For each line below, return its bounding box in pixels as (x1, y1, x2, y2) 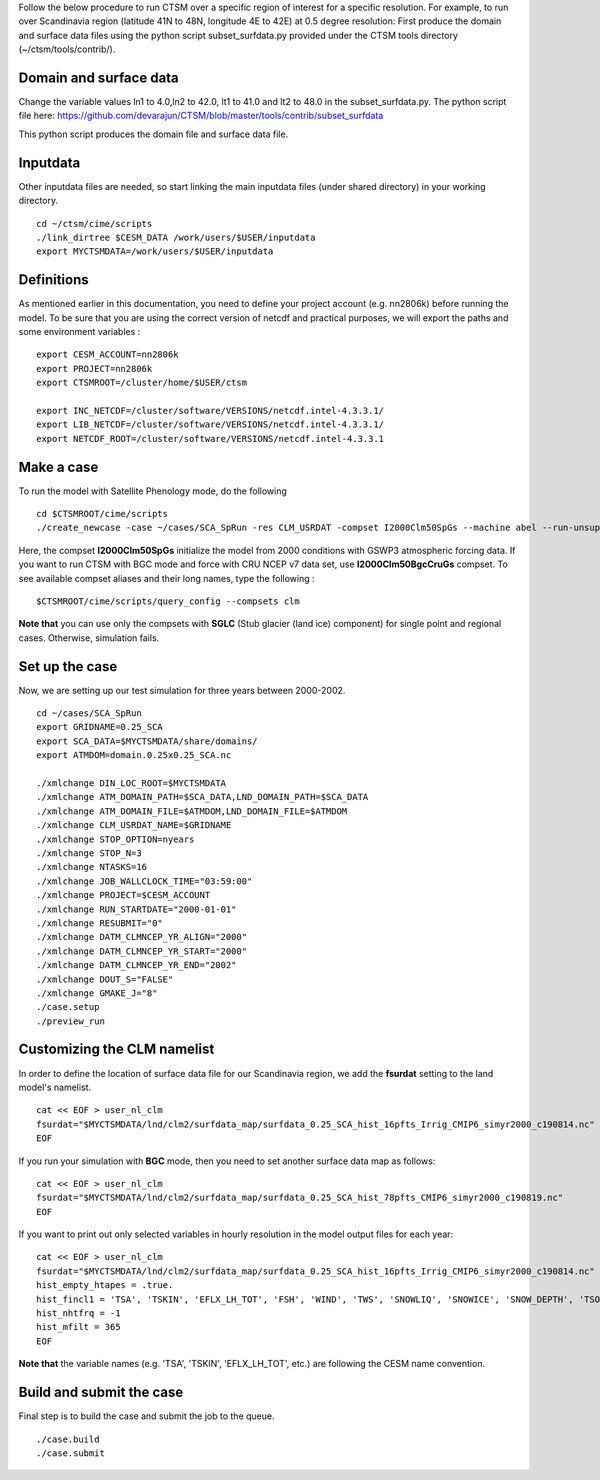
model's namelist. (18, 1081, 92, 1093)
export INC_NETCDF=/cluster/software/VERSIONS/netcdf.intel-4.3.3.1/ (36, 405, 385, 416)
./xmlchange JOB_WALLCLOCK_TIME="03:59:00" (36, 875, 253, 887)
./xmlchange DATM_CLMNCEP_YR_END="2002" (36, 960, 237, 971)
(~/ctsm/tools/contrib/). (18, 43, 116, 55)
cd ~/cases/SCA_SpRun (36, 708, 142, 719)
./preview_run (36, 1015, 105, 1027)
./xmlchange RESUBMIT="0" (36, 917, 164, 929)
